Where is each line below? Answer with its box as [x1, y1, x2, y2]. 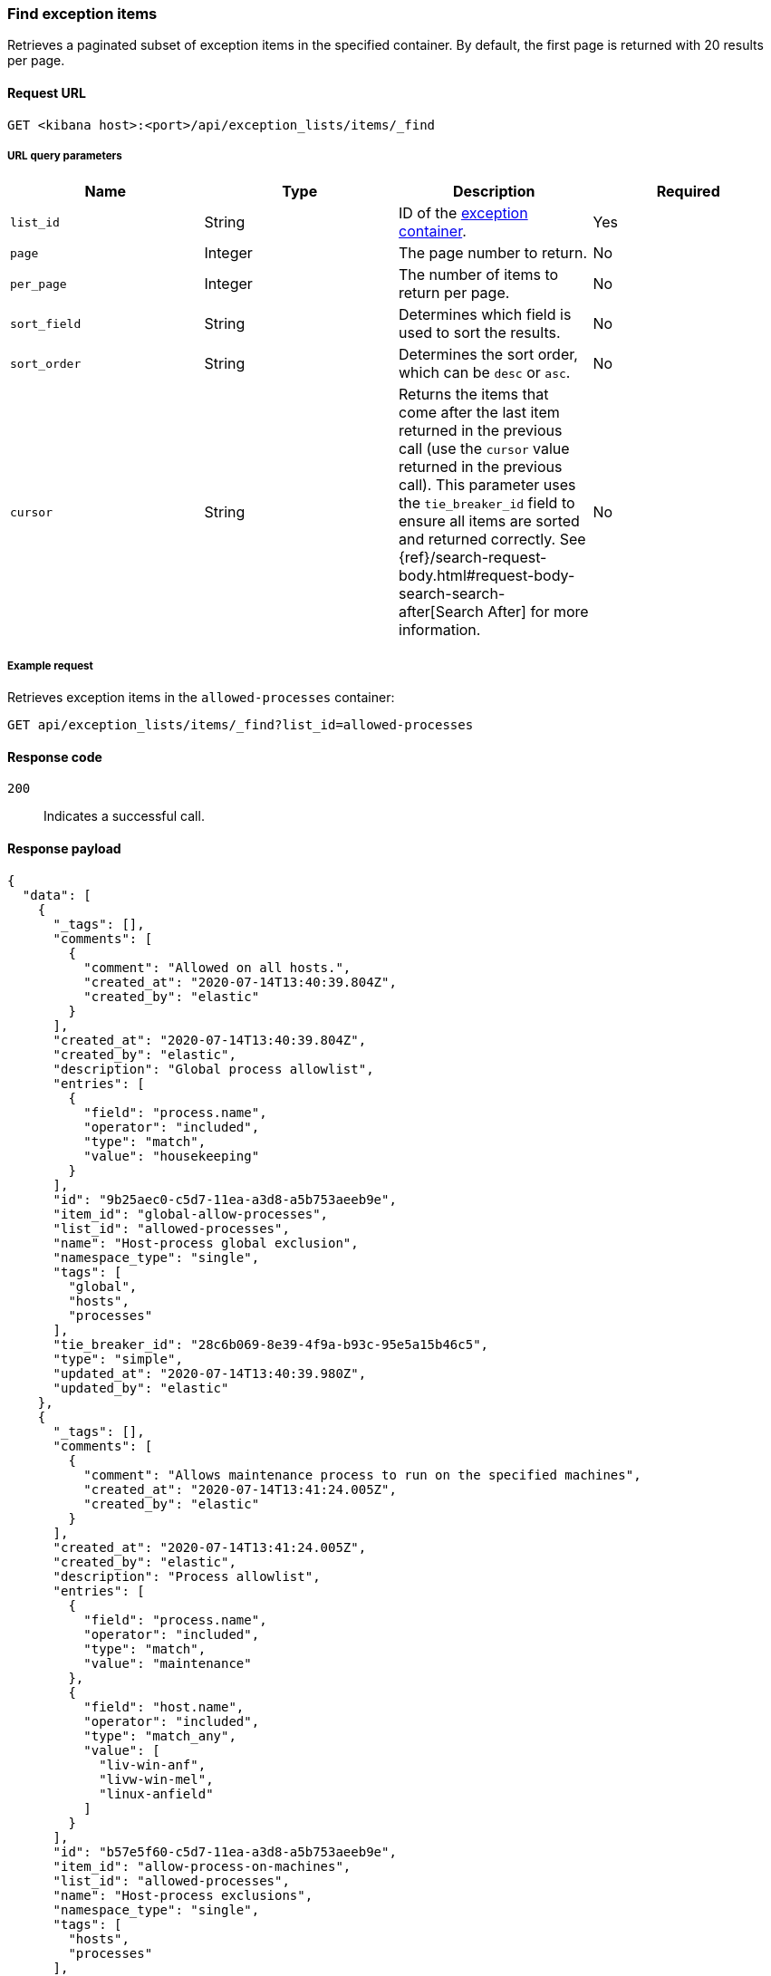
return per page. [399, 284, 510, 303]
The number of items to [399, 265, 559, 284]
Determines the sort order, [399, 345, 578, 364]
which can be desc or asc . [399, 363, 571, 382]
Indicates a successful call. [43, 808, 205, 824]
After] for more [487, 602, 589, 622]
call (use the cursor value [399, 439, 570, 458]
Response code [7, 748, 102, 765]
